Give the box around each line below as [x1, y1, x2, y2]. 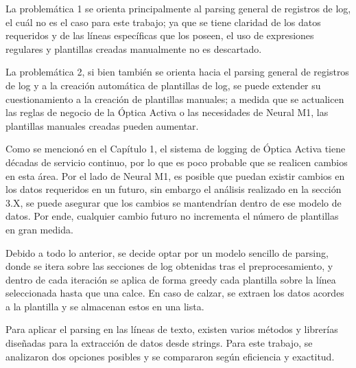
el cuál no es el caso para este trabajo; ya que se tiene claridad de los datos [5, 14, 321, 29]
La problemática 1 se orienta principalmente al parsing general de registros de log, [5, 1, 351, 15]
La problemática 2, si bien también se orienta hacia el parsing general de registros [5, 65, 349, 79]
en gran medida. [5, 222, 73, 236]
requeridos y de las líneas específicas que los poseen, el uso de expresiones [5, 28, 314, 43]
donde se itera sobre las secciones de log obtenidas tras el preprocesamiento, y [5, 259, 333, 273]
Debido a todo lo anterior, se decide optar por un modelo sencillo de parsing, [5, 245, 329, 260]
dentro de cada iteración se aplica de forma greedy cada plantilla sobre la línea [5, 272, 336, 286]
